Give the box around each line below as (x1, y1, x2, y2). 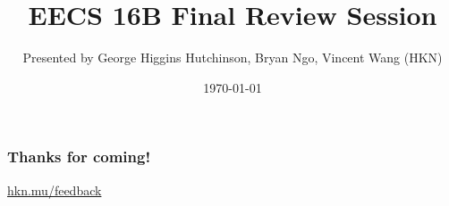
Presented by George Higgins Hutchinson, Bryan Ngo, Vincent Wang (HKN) (22, 48, 443, 67)
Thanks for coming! (7, 145, 151, 168)
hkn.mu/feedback (7, 180, 102, 199)
